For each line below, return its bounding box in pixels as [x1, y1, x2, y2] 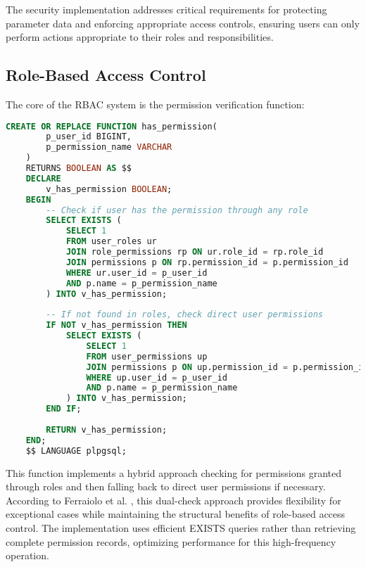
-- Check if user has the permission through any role [46, 205, 308, 215]
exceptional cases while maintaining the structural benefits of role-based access [6, 507, 346, 521]
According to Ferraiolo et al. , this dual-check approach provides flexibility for [6, 492, 341, 507]
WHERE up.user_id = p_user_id [86, 372, 228, 383]
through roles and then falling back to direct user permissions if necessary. [6, 479, 326, 494]
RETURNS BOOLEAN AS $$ [25, 163, 132, 174]
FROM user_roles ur [65, 236, 157, 247]
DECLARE [25, 173, 61, 184]
